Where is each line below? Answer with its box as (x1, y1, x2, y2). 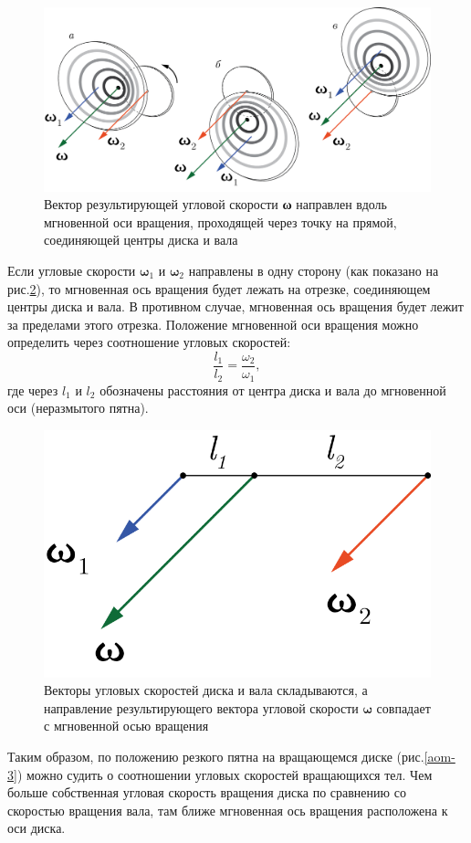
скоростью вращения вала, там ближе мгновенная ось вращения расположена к (7, 800, 448, 819)
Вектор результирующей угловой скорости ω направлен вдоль (44, 195, 387, 214)
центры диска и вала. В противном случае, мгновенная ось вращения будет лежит (7, 297, 464, 316)
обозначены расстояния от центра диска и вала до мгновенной (99, 380, 446, 399)
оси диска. (7, 818, 66, 838)
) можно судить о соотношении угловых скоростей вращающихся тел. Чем (16, 764, 433, 784)
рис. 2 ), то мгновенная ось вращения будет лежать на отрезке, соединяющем (7, 279, 431, 298)
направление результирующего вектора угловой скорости (44, 698, 359, 717)
